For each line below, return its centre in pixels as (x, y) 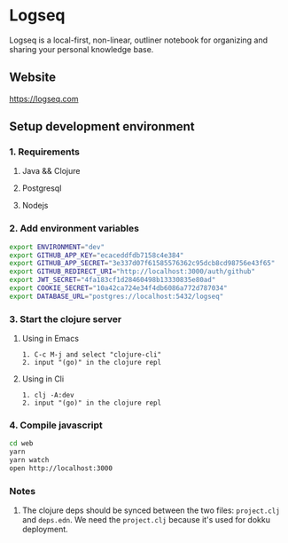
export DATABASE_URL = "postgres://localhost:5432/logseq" (117, 296)
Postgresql (42, 188)
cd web (21, 444)
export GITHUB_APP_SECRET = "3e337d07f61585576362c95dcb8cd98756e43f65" (142, 264)
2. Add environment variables (74, 229)
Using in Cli (43, 379)
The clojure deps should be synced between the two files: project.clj (151, 510)
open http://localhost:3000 (61, 468)
